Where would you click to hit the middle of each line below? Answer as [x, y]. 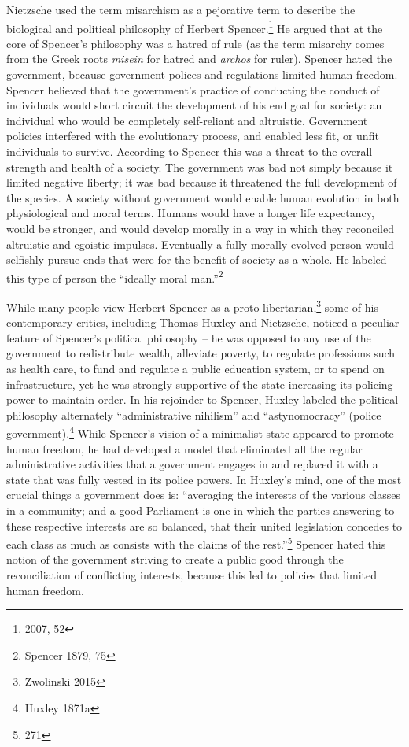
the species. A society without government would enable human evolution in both [203, 197]
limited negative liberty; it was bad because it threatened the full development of [202, 182]
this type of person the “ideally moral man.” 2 [115, 276]
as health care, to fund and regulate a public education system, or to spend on [195, 369]
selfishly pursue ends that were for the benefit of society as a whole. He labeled [197, 259]
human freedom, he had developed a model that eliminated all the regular [184, 448]
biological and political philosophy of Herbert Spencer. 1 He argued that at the [195, 27]
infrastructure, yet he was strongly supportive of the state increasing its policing [200, 384]
